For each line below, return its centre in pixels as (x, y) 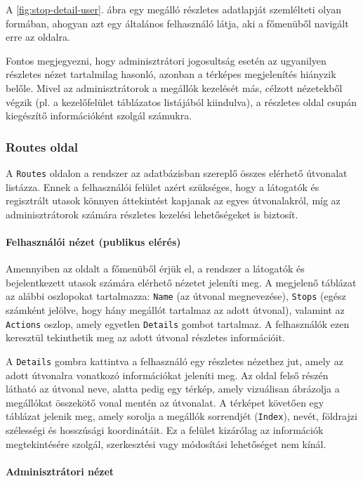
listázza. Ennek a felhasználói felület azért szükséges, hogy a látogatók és (163, 186)
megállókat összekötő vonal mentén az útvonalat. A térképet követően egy (165, 402)
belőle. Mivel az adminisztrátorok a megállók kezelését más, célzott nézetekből (174, 87)
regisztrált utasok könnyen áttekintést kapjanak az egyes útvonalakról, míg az (173, 200)
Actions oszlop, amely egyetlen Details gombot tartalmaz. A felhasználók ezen (178, 323)
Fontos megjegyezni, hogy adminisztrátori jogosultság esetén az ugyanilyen (166, 60)
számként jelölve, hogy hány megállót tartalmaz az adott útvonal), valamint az (175, 310)
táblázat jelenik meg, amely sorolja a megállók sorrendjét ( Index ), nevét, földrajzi (181, 416)
